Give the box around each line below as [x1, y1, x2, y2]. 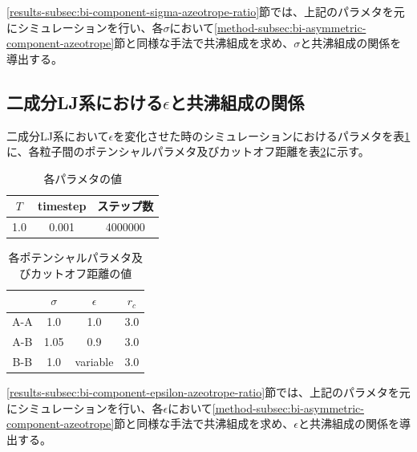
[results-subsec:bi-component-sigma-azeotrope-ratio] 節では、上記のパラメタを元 [6, 3, 405, 19]
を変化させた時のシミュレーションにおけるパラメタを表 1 [113, 127, 411, 144]
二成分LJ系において [6, 127, 109, 144]
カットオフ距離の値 [30, 264, 132, 281]
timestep [37, 197, 87, 214]
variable [75, 353, 114, 370]
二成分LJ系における [6, 89, 164, 114]
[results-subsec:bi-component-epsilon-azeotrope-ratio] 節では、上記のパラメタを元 [6, 384, 411, 401]
